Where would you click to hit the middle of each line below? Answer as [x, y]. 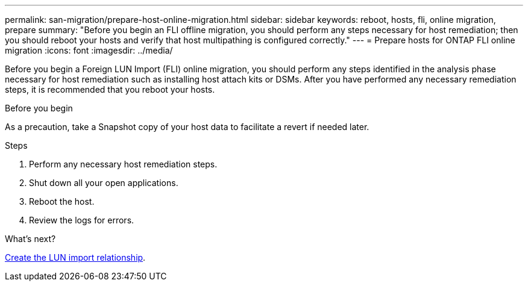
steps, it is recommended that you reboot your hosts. [110, 89]
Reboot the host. [62, 201]
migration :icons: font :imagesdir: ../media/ [89, 50]
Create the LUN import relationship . [75, 257]
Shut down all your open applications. [104, 183]
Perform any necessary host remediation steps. [123, 164]
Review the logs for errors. [82, 220]
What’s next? [30, 239]
